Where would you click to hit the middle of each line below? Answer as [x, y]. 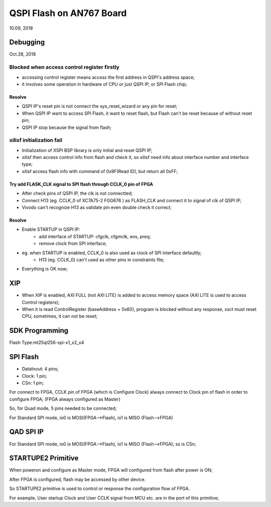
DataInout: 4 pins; [40, 369]
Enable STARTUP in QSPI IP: [51, 229]
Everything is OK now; [45, 269]
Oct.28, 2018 [23, 54]
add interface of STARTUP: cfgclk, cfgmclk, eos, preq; [95, 236]
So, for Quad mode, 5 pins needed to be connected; [63, 408]
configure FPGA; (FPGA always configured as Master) [65, 399]
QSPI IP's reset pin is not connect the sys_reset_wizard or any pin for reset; [100, 106]
